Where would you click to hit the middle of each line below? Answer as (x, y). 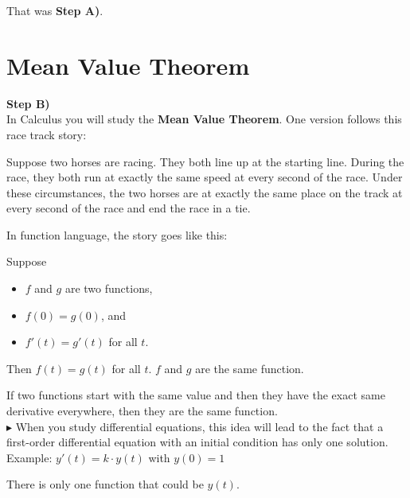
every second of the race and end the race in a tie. (129, 208)
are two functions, (109, 288)
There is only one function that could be (105, 484)
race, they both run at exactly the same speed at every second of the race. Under (205, 177)
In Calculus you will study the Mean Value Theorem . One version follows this (204, 119)
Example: (29, 457)
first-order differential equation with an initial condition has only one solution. (197, 442)
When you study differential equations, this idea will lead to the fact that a (199, 426)
